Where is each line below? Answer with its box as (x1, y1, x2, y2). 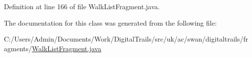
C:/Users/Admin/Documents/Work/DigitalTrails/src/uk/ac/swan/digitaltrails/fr (4, 34, 248, 44)
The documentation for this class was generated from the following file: (4, 17, 217, 28)
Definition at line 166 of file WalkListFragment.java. (4, 1, 160, 11)
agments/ (4, 43, 32, 53)
